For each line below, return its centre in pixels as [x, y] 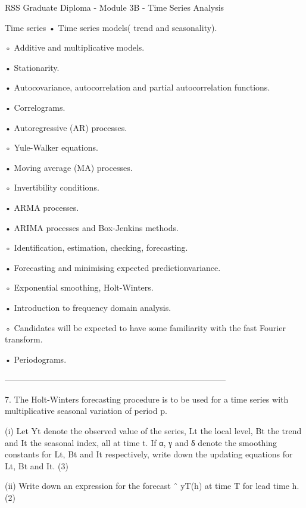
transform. [24, 339]
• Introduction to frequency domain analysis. [88, 307]
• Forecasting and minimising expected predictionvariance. [113, 267]
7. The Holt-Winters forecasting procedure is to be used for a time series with [147, 399]
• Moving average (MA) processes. [69, 167]
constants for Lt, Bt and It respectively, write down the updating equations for [149, 454]
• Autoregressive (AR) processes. [66, 127]
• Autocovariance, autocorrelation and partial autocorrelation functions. [138, 87]
